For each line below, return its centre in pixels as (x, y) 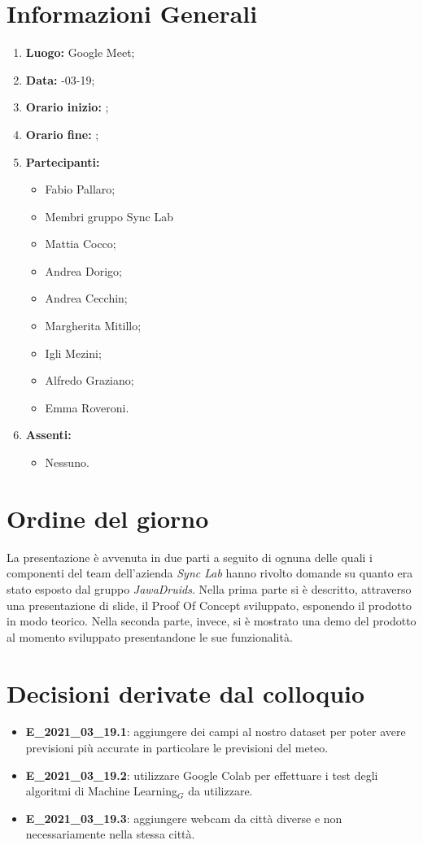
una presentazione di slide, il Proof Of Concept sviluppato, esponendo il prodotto (209, 605)
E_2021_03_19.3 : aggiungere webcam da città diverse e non (184, 818)
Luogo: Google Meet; (80, 52)
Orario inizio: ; (67, 107)
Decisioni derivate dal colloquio (186, 693)
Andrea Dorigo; (83, 270)
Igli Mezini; (73, 353)
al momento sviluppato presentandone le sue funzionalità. (150, 636)
